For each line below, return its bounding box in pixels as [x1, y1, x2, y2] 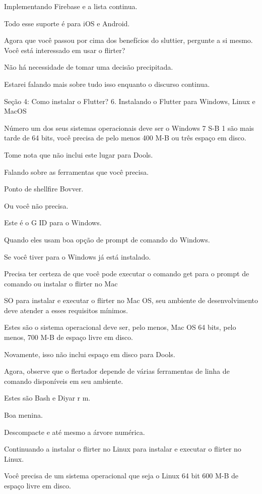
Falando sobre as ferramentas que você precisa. [4, 166, 149, 177]
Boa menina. [4, 410, 43, 420]
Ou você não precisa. [4, 200, 69, 211]
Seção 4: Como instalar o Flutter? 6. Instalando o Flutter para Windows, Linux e [4, 95, 255, 106]
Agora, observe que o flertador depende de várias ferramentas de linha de [4, 366, 230, 376]
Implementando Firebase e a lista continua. [4, 1, 138, 11]
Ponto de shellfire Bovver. [4, 183, 84, 194]
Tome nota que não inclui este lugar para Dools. [4, 149, 153, 160]
